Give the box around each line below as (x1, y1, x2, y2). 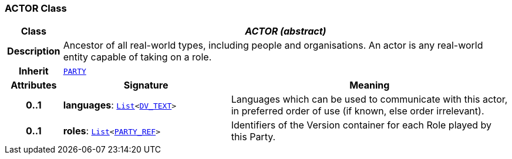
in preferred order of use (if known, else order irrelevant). (231, 105, 484, 117)
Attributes (11, 79, 57, 92)
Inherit (18, 65, 49, 77)
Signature (123, 79, 169, 92)
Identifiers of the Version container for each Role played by (231, 119, 492, 131)
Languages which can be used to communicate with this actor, (231, 93, 508, 106)
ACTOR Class (5, 2, 67, 14)
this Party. (231, 131, 276, 143)
